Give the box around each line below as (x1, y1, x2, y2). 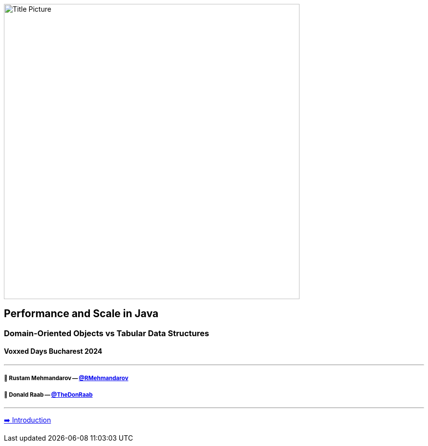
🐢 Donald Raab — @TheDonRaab (4, 391, 93, 398)
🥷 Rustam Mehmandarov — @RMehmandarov (4, 375, 128, 382)
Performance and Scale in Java (4, 307, 159, 320)
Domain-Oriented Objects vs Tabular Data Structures (4, 328, 209, 338)
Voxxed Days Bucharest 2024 (4, 347, 103, 356)
